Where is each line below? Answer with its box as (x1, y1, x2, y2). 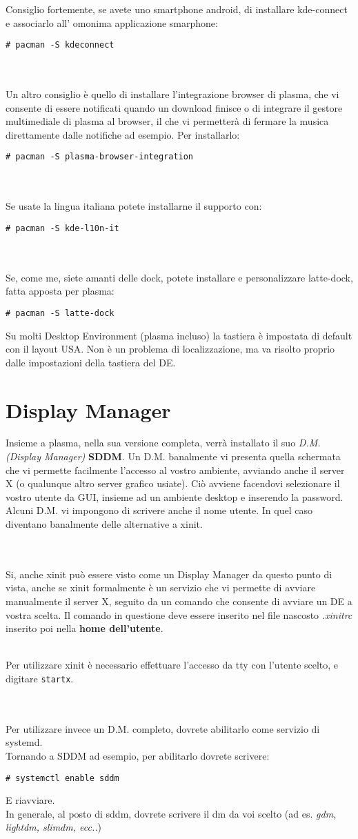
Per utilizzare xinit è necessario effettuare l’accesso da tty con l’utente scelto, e (6, 658, 339, 672)
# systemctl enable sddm (6, 773, 119, 783)
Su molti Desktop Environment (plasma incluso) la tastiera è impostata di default (6, 328, 352, 342)
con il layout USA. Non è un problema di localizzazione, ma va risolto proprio (6, 342, 335, 356)
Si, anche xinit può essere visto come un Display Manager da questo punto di (6, 566, 332, 581)
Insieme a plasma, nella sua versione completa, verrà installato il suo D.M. (6, 435, 321, 450)
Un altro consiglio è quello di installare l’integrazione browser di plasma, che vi (6, 87, 339, 101)
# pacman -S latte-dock (6, 308, 115, 318)
